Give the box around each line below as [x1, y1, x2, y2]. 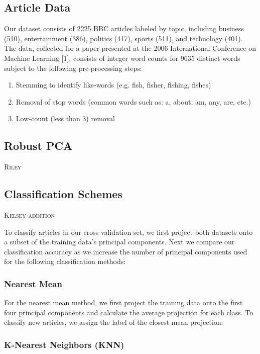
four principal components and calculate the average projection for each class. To [4, 307, 253, 317]
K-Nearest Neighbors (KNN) [4, 338, 124, 350]
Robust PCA [4, 138, 73, 153]
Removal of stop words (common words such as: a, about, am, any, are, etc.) [16, 96, 251, 107]
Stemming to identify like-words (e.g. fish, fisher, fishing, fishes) [16, 79, 211, 90]
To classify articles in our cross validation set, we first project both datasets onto [4, 226, 253, 237]
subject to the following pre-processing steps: [4, 62, 142, 73]
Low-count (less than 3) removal [16, 113, 115, 124]
